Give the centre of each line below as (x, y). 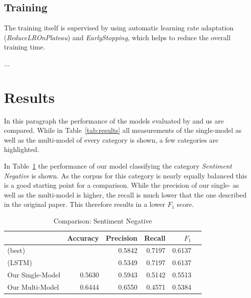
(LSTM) (20, 262)
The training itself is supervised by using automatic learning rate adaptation (119, 28)
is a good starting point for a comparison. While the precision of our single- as (122, 185)
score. (185, 204)
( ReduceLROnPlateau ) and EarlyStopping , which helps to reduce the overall (117, 37)
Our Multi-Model (33, 287)
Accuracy (83, 237)
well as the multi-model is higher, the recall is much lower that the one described (125, 194)
